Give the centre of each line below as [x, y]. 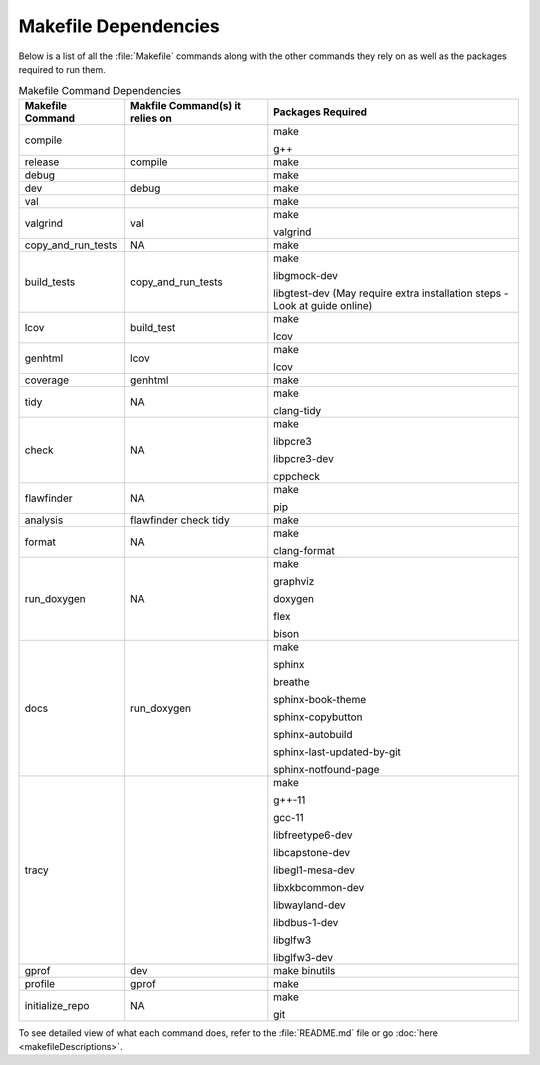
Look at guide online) [323, 305]
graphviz [294, 581]
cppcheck [296, 476]
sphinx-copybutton [318, 717]
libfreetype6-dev [313, 835]
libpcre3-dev [303, 458]
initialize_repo [57, 1005]
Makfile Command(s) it [186, 105]
